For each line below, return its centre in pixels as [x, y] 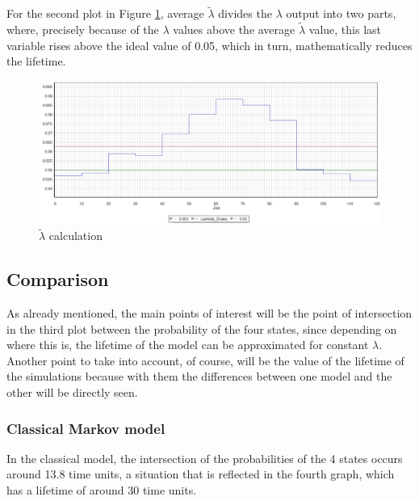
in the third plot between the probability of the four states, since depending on [202, 328]
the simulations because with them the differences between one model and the [199, 376]
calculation [75, 236]
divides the [245, 13]
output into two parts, [341, 13]
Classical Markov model [86, 428]
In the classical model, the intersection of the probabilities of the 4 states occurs [205, 458]
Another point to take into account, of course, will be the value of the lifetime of [205, 360]
